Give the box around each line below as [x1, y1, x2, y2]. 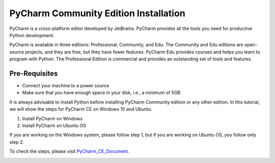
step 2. [9, 139, 24, 145]
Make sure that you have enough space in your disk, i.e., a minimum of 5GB [22, 89, 181, 96]
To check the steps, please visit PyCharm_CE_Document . [9, 148, 129, 154]
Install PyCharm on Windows [22, 115, 83, 121]
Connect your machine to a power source [22, 83, 109, 89]
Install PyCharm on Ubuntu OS [22, 122, 87, 128]
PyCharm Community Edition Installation [9, 8, 185, 19]
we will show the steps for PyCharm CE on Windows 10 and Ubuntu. [9, 106, 152, 112]
